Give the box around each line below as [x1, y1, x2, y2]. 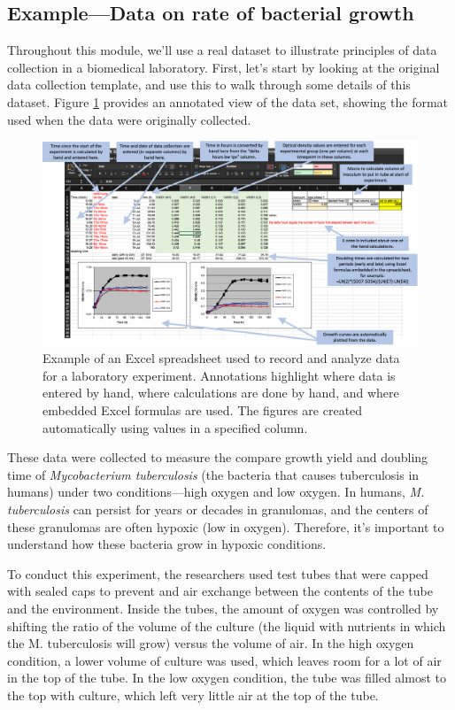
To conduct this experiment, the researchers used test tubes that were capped [7, 564, 428, 583]
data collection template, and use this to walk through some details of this [7, 75, 411, 94]
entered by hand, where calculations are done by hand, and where [42, 383, 399, 402]
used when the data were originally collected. [7, 110, 251, 128]
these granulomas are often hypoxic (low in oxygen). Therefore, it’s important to [7, 517, 444, 536]
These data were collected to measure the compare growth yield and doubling [7, 448, 428, 467]
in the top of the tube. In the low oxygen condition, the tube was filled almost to [7, 668, 446, 687]
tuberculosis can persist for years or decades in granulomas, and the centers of [7, 499, 428, 518]
